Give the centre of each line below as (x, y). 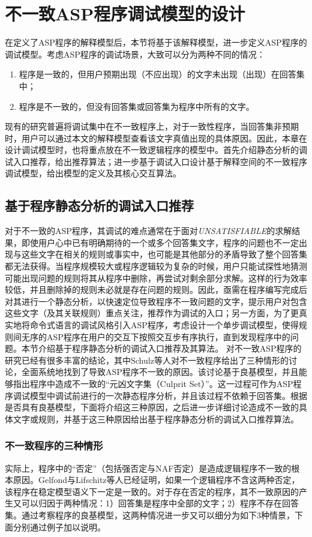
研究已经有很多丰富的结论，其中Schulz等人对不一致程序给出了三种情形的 (147, 360)
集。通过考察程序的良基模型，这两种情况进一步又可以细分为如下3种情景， (150, 514)
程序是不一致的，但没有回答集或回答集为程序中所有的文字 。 (136, 106)
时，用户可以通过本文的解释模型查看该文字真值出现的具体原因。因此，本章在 (156, 138)
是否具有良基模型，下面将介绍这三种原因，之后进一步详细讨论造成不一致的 (152, 407)
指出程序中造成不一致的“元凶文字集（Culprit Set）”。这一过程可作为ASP (153, 383)
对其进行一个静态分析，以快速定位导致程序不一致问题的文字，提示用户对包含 (156, 301)
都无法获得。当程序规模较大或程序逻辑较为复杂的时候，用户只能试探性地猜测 (156, 266)
